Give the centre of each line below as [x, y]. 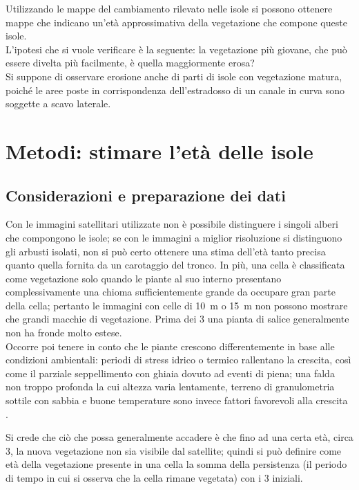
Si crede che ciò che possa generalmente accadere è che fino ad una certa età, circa [179, 437]
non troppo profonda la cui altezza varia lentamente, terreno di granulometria [170, 387]
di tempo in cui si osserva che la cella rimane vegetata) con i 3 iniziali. [154, 478]
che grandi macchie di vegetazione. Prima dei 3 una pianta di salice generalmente [177, 319]
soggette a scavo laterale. [58, 103]
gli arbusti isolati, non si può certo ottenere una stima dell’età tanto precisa [166, 251]
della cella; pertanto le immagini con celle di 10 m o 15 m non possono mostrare [177, 305]
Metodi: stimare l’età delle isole [159, 151]
